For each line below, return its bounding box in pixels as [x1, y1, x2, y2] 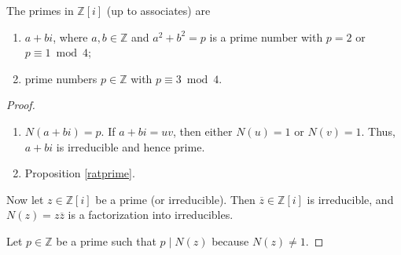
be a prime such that [56, 232, 156, 249]
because [212, 232, 249, 249]
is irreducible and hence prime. [56, 138, 205, 155]
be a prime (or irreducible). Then [95, 191, 256, 207]
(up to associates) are [106, 2, 211, 18]
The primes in [6, 2, 74, 18]
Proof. [6, 97, 35, 113]
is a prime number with [209, 28, 323, 45]
